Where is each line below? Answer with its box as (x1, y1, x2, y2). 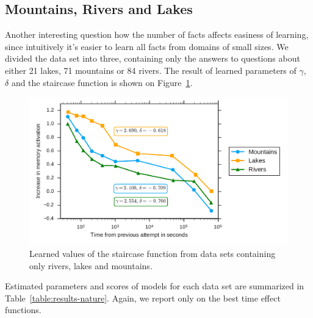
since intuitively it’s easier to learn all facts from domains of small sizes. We (5, 40, 289, 52)
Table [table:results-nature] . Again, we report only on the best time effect (5, 291, 281, 304)
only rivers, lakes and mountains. (29, 259, 153, 272)
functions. (5, 303, 41, 316)
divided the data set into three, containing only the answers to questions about (5, 52, 300, 65)
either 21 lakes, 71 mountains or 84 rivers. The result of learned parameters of (5, 63, 297, 76)
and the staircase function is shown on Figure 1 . (11, 76, 193, 89)
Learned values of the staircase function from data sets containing (29, 247, 276, 259)
